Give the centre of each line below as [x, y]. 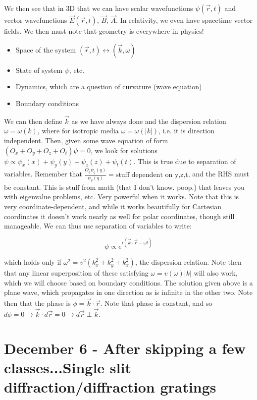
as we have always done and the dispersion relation [149, 121]
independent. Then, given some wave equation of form [86, 140]
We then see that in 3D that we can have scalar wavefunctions [99, 8]
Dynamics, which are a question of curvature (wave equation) [109, 86]
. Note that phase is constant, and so [156, 303]
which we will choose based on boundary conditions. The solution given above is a [128, 282]
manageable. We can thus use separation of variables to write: [98, 226]
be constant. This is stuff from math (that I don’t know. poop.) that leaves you [124, 187]
